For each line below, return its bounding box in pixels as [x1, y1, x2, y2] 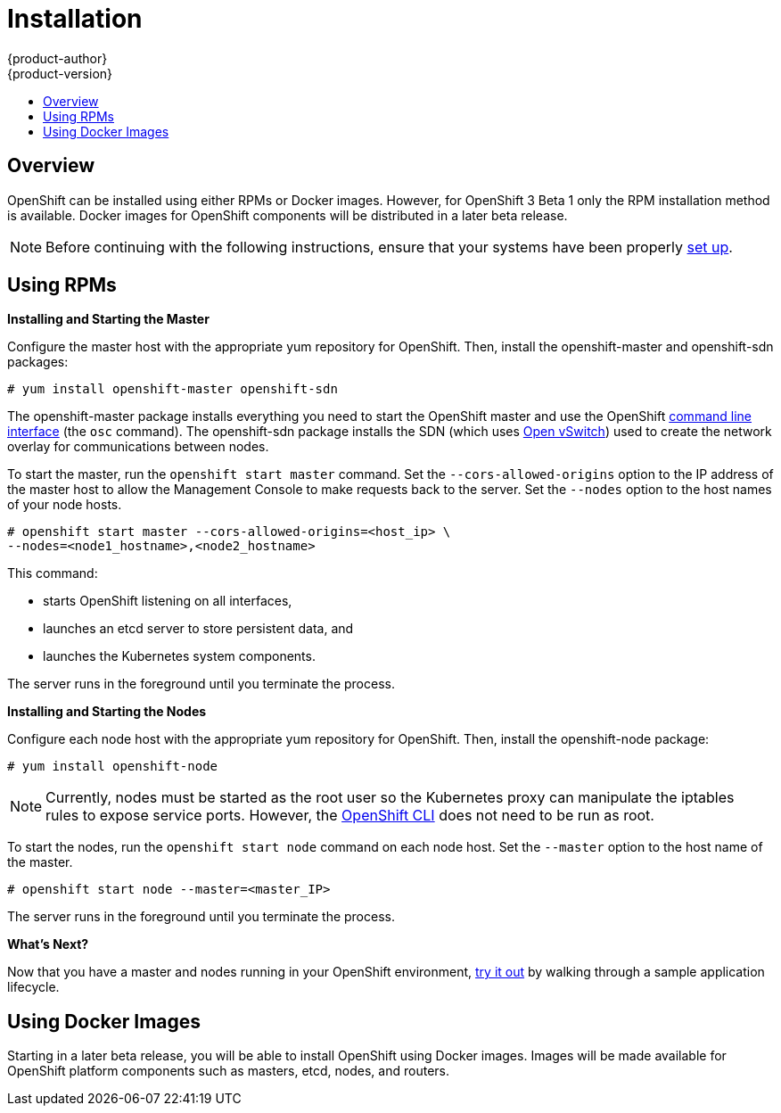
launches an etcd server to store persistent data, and [43, 621, 354, 637]
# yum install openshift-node [7, 759, 218, 774]
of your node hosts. [7, 497, 122, 513]
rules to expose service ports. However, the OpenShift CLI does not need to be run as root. [45, 806, 654, 825]
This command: [7, 565, 98, 581]
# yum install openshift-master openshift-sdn [7, 382, 338, 397]
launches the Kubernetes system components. [43, 648, 316, 664]
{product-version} [7, 65, 113, 81]
